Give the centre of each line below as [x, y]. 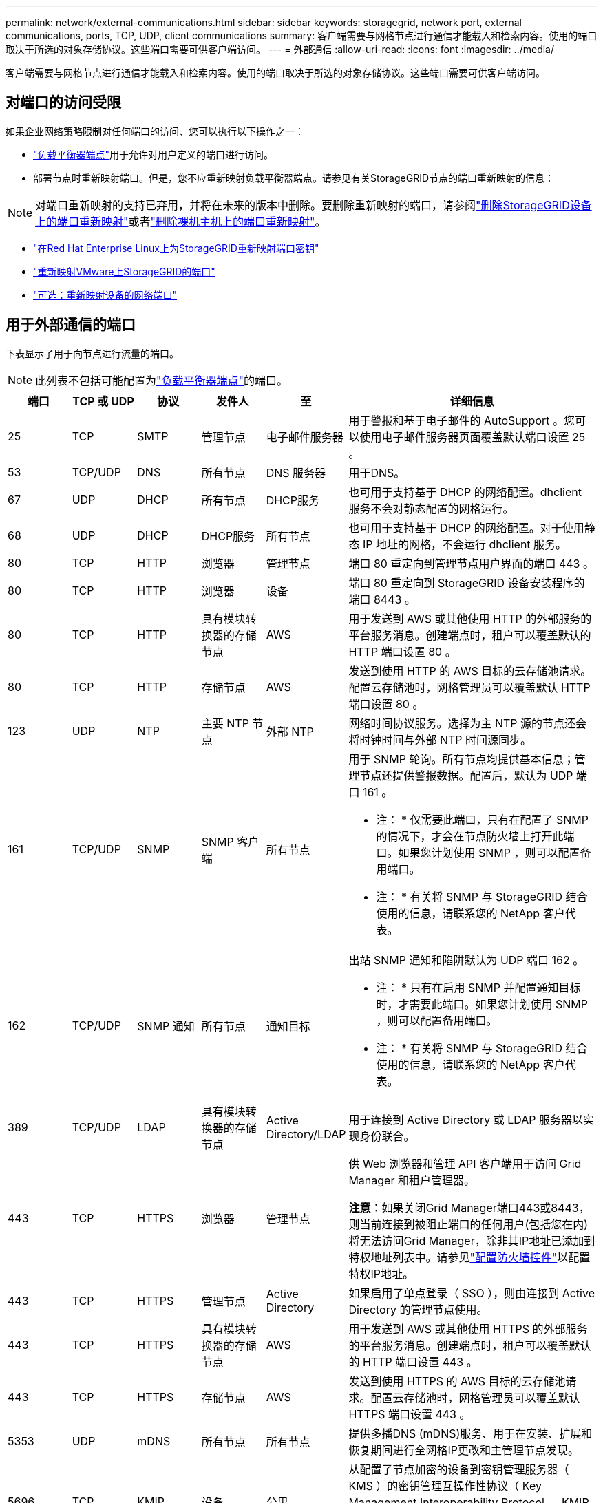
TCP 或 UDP [103, 401]
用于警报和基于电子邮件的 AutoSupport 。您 [462, 420]
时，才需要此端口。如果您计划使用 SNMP [482, 1004]
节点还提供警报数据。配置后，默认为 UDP [466, 775]
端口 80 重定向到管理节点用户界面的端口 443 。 [471, 563]
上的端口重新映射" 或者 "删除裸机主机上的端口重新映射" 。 [181, 221]
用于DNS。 [377, 472]
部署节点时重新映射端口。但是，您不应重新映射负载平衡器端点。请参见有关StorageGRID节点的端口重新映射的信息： [294, 178]
